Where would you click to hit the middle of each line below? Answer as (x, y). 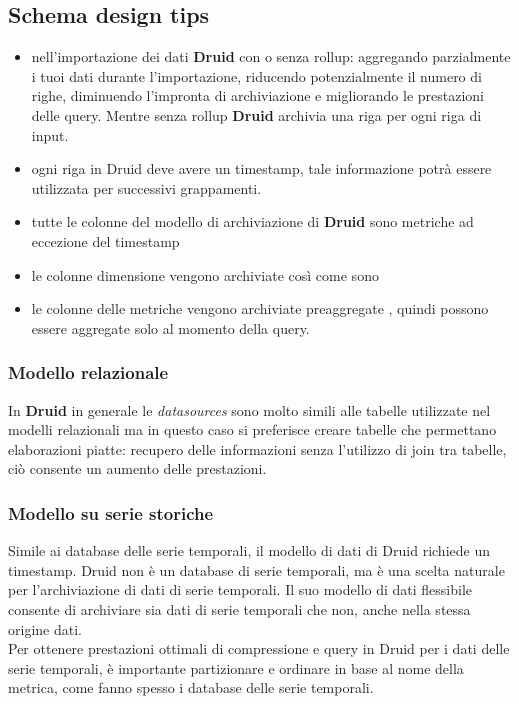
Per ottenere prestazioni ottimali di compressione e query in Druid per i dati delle (259, 648)
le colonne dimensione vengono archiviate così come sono (205, 274)
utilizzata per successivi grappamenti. (146, 187)
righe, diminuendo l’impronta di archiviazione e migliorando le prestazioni (258, 95)
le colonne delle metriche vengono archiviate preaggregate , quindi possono (260, 308)
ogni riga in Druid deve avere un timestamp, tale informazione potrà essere (261, 168)
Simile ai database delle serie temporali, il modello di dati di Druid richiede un (249, 550)
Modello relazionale (88, 372)
